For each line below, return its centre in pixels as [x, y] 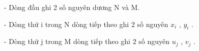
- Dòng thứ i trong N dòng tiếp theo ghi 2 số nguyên [86, 24]
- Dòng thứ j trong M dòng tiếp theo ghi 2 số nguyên [87, 41]
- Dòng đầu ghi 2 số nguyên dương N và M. [72, 7]
